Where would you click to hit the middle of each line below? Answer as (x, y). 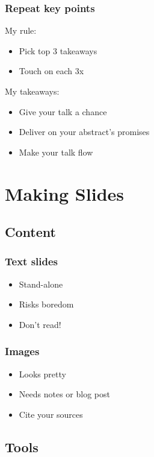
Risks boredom (46, 304)
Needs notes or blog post (64, 394)
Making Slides (64, 193)
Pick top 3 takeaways (58, 50)
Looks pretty (42, 373)
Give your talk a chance (63, 111)
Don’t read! (40, 324)
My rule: (21, 30)
